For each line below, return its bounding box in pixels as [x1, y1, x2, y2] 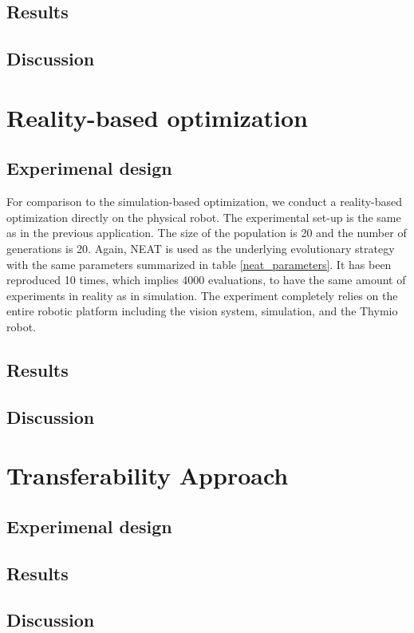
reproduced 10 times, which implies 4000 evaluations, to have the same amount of [6, 271, 406, 288]
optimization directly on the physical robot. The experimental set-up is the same [6, 208, 401, 225]
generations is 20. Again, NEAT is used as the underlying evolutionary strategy [6, 239, 395, 256]
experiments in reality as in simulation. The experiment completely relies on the [6, 287, 398, 303]
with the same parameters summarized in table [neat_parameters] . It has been [6, 255, 392, 272]
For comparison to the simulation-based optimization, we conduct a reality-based [6, 193, 403, 210]
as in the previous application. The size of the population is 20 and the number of [6, 224, 407, 241]
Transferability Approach [6, 459, 289, 492]
